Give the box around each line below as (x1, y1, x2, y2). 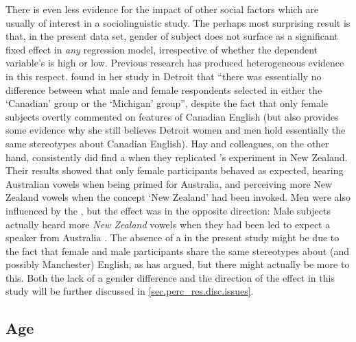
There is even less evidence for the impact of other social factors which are (5, 2, 319, 16)
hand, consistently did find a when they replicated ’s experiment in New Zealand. (5, 149, 348, 164)
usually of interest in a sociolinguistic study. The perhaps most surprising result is (5, 15, 351, 29)
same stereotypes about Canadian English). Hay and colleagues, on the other (5, 136, 329, 150)
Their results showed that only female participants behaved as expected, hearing (5, 163, 344, 178)
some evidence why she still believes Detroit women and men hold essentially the (5, 123, 346, 137)
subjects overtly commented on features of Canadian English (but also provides (5, 109, 339, 123)
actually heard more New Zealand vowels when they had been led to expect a (5, 217, 331, 231)
